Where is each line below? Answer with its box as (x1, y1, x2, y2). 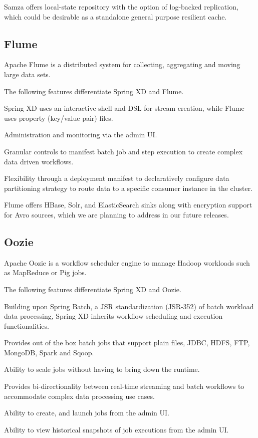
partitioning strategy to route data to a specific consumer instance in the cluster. (4, 182, 253, 193)
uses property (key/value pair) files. (4, 112, 113, 123)
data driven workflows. (4, 156, 74, 166)
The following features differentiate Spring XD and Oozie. (4, 284, 181, 294)
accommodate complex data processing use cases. (4, 390, 155, 401)
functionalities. (4, 320, 49, 331)
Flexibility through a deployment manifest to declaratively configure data (4, 173, 229, 183)
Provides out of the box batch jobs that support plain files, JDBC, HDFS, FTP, (4, 337, 250, 348)
